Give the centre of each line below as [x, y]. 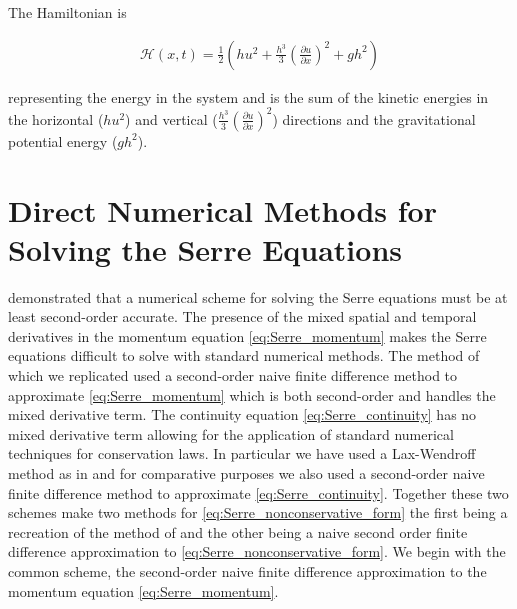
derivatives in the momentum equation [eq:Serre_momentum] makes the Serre [247, 335]
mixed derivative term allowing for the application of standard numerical [231, 433]
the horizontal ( [56, 118]
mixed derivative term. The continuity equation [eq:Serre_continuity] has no [242, 414]
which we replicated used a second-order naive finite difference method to [233, 375]
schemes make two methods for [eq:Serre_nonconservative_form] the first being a [258, 512]
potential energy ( [63, 140]
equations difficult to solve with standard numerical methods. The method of [244, 355]
